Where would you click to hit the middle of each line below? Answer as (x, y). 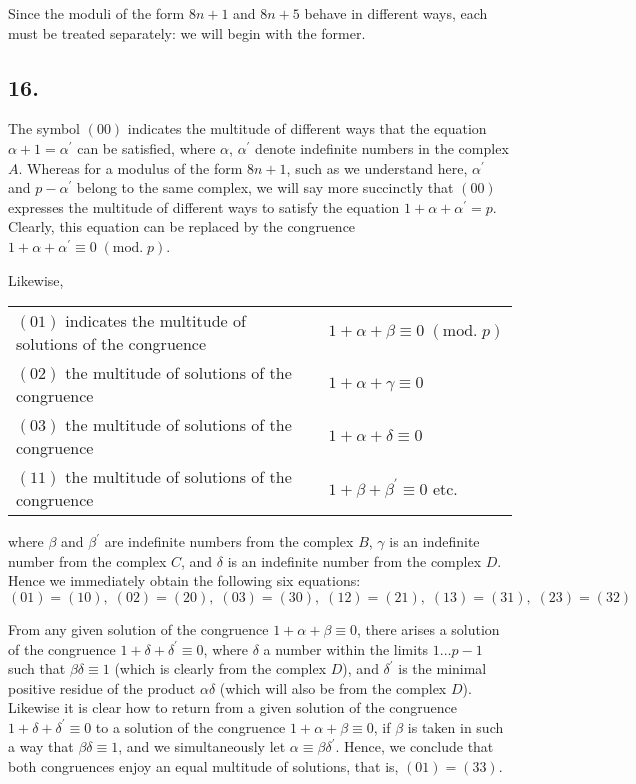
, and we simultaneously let (202, 746)
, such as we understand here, (377, 167)
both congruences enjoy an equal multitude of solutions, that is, (203, 766)
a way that (41, 746)
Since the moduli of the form (96, 13)
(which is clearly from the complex (220, 668)
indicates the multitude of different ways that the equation (307, 128)
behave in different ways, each (396, 13)
